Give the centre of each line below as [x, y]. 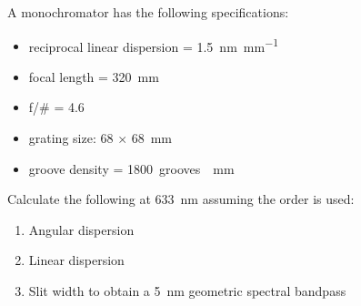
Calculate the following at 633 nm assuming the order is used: [181, 199]
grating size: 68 [71, 138]
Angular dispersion [81, 229]
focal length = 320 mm [94, 76]
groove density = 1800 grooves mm [131, 168]
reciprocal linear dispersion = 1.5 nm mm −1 [154, 45]
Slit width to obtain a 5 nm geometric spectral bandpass [187, 291]
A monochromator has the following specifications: [148, 12]
